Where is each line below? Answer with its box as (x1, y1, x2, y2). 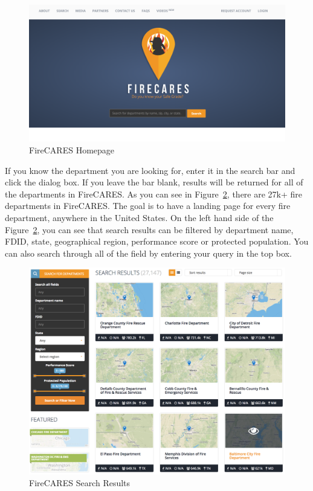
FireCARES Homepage (29, 144, 115, 156)
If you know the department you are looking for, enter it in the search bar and (5, 164, 295, 176)
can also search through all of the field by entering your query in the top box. (5, 246, 292, 259)
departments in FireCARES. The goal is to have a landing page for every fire (5, 199, 291, 212)
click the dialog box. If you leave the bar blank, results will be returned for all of (5, 176, 303, 188)
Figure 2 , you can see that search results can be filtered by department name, (5, 223, 294, 236)
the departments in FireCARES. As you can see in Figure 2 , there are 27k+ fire (5, 187, 303, 200)
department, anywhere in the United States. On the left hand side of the (5, 211, 274, 224)
